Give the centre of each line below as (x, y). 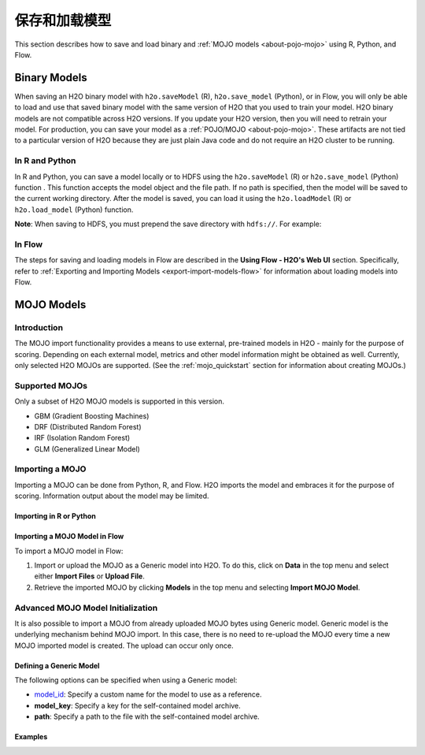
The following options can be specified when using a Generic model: (126, 680)
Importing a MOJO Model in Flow (69, 537)
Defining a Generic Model (57, 665)
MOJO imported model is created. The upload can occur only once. (124, 645)
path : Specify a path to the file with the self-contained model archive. (147, 716)
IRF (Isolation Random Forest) (82, 438)
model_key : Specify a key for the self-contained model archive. (138, 705)
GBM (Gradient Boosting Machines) (92, 416)
